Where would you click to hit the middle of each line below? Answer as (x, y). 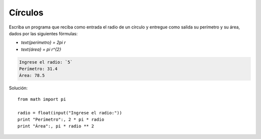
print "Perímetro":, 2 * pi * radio (61, 120)
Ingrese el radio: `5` (46, 62)
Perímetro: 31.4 (38, 69)
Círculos (26, 13)
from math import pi (42, 99)
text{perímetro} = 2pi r (43, 42)
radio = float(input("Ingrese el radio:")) (70, 113)
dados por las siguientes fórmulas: (43, 33)
